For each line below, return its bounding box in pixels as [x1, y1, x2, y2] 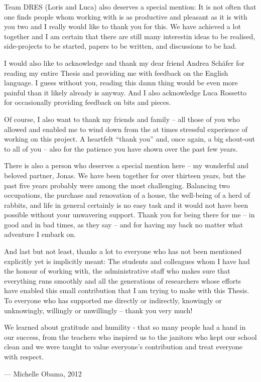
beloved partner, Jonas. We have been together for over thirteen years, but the [4, 170, 246, 180]
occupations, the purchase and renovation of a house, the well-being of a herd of [4, 190, 250, 200]
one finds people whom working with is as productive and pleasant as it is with [4, 11, 247, 22]
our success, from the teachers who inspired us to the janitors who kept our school [4, 331, 257, 342]
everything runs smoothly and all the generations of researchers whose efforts [4, 275, 241, 286]
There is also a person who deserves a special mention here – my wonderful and [4, 160, 249, 171]
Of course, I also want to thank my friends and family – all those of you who [4, 113, 240, 124]
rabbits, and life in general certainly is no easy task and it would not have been [4, 199, 248, 210]
